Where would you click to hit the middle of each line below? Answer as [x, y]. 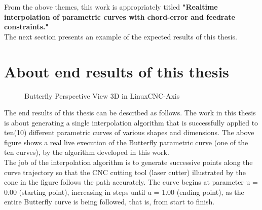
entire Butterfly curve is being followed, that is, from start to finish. [109, 202]
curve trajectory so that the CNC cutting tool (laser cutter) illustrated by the [125, 172]
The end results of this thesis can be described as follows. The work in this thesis [130, 113]
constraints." [27, 27]
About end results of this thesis [117, 71]
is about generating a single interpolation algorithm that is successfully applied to [131, 122]
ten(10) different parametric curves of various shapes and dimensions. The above [129, 132]
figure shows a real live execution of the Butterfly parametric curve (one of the [126, 142]
